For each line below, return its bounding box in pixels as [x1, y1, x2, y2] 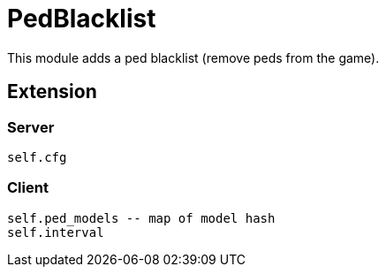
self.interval [7, 225, 104, 240]
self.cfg [7, 149, 67, 164]
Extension [7, 80, 97, 103]
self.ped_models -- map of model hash [7, 210, 276, 225]
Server [7, 118, 55, 136]
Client [7, 179, 49, 197]
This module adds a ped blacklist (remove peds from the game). [7, 49, 380, 65]
